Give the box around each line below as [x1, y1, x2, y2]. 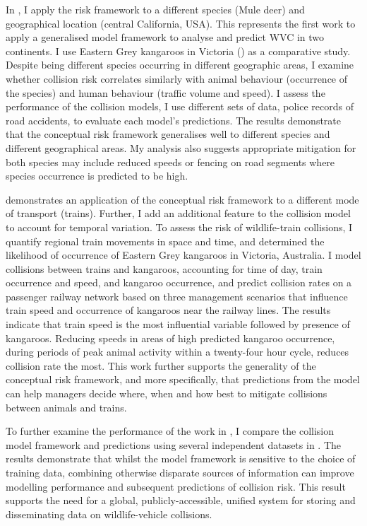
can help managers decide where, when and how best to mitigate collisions [6, 386, 327, 401]
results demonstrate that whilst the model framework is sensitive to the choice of [6, 451, 356, 466]
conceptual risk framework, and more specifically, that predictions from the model [6, 372, 360, 387]
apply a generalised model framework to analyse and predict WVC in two [6, 30, 325, 45]
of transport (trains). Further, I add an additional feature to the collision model [6, 206, 351, 221]
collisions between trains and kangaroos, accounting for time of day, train [6, 261, 323, 276]
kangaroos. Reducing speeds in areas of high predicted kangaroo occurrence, [6, 330, 335, 345]
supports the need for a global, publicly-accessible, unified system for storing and [6, 493, 356, 508]
